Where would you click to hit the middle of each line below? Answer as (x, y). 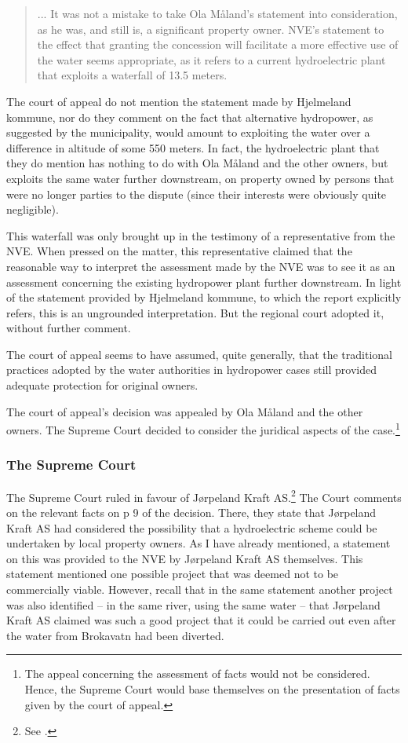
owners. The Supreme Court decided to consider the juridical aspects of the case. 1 (203, 428)
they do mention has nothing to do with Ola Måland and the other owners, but (197, 163)
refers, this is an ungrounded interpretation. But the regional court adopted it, (195, 312)
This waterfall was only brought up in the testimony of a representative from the (201, 235)
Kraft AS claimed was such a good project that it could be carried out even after (201, 620)
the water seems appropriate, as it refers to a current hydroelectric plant (211, 59)
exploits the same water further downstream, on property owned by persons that (200, 178)
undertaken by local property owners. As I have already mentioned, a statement (199, 543)
